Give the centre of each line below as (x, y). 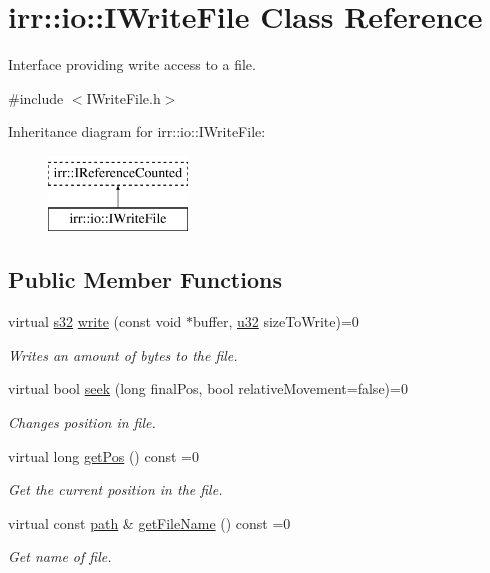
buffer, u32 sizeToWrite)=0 (276, 321)
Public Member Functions (145, 279)
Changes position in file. (82, 422)
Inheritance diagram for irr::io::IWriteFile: (137, 131)
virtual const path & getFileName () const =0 (149, 522)
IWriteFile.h (123, 97)
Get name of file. (60, 556)
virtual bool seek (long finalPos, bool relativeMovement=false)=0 (208, 388)
